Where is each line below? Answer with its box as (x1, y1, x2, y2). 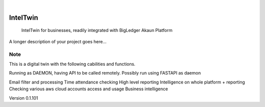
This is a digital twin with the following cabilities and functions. (9, 61, 136, 67)
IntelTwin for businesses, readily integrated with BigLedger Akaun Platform (21, 27, 173, 33)
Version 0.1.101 (9, 95, 38, 101)
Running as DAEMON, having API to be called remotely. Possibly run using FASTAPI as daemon (9, 70, 201, 76)
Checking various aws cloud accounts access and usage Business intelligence (9, 86, 168, 92)
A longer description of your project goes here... (9, 38, 106, 44)
